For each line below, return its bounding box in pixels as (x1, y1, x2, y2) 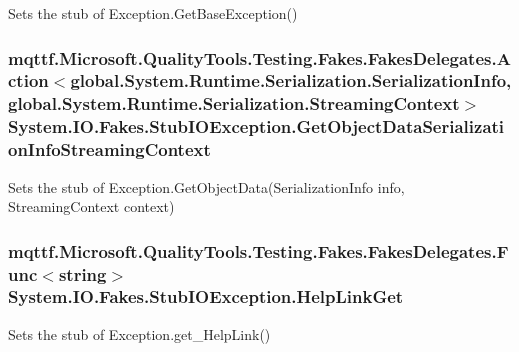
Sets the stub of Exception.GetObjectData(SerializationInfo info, (8, 176, 405, 197)
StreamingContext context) (8, 196, 175, 217)
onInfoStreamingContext (8, 137, 211, 162)
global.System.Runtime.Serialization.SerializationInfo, (70, 68, 512, 93)
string (58, 261, 107, 286)
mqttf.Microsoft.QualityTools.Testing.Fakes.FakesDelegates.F (8, 238, 509, 263)
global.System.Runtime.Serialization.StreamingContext (8, 91, 460, 116)
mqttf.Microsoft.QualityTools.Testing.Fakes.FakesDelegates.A (8, 45, 511, 70)
